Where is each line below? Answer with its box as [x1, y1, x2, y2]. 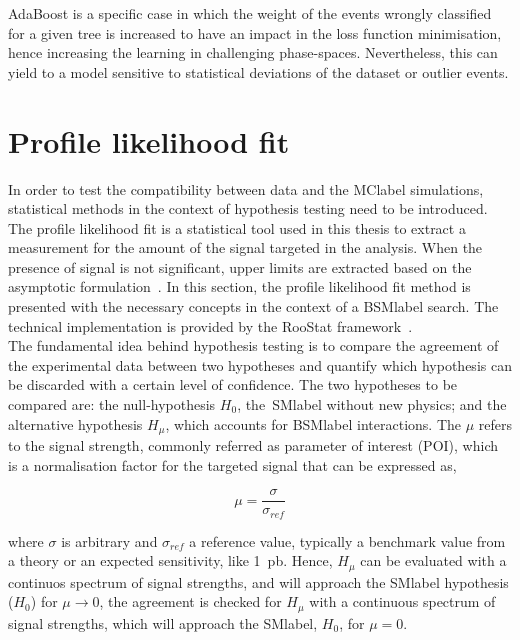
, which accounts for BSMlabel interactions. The [165, 413, 462, 434]
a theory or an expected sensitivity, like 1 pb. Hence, [8, 550, 333, 571]
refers [478, 413, 512, 434]
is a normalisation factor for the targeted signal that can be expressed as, [8, 454, 457, 475]
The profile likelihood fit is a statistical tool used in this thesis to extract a [8, 217, 466, 238]
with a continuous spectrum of [309, 591, 496, 612]
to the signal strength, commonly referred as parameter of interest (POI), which [8, 435, 498, 456]
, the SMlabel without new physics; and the [237, 394, 507, 415]
